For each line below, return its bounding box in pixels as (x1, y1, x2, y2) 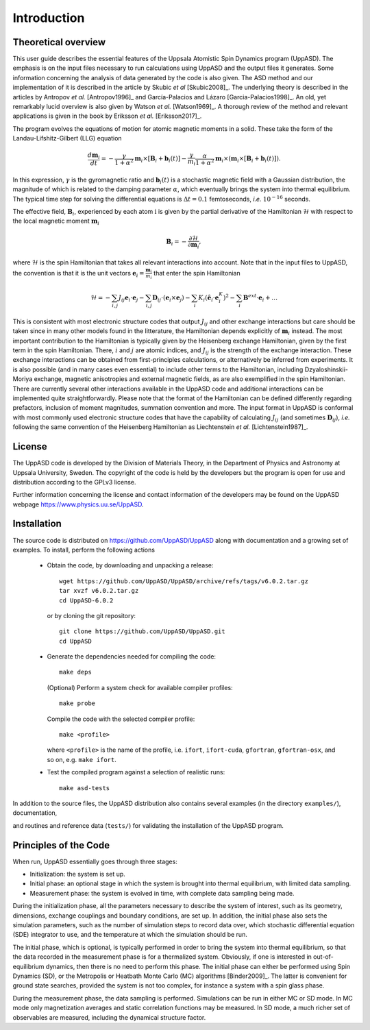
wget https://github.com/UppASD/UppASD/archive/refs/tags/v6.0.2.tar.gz (59, 577, 308, 585)
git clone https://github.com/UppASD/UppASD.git (59, 628, 225, 635)
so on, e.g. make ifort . (47, 755, 116, 763)
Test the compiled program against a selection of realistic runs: (47, 768, 225, 776)
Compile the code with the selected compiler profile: (47, 715, 195, 723)
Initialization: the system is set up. (29, 870, 126, 879)
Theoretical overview (12, 36, 106, 48)
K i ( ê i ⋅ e (198, 294, 219, 303)
